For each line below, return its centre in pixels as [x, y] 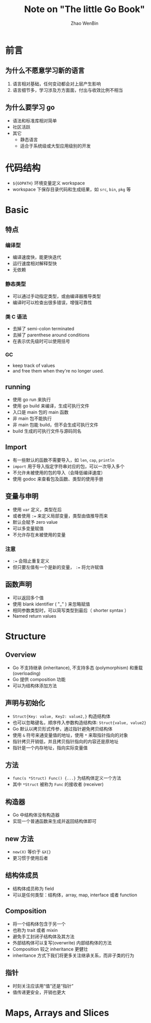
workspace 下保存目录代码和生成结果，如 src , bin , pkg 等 [71, 189]
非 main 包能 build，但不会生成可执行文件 [55, 425]
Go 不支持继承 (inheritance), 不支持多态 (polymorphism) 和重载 [78, 668]
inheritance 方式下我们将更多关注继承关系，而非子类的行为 [73, 955]
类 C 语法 [16, 317]
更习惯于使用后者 [30, 858]
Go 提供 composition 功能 [39, 679]
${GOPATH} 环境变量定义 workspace [49, 183]
